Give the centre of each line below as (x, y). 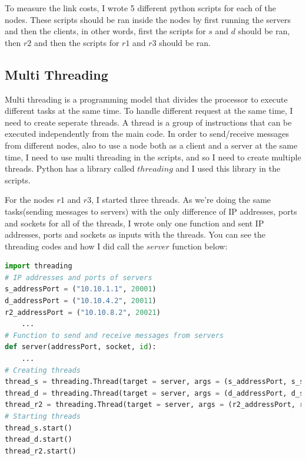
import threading (39, 266)
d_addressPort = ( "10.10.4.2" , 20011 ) (81, 301)
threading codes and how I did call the (74, 246)
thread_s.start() (39, 428)
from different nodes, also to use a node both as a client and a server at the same (151, 145)
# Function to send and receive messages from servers (114, 335)
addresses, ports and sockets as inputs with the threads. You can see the (135, 234)
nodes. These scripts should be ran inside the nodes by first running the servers (148, 19)
